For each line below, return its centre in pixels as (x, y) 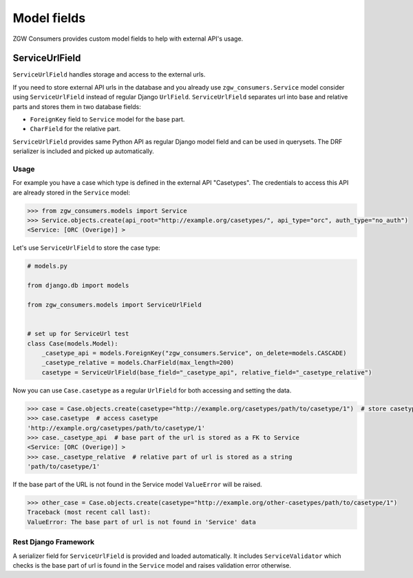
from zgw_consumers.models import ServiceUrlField (115, 305)
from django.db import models (78, 286)
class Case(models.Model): (73, 343)
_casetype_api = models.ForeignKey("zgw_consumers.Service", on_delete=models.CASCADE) (194, 353)
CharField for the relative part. (75, 129)
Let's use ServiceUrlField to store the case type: (87, 248)
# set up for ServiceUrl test (78, 334)
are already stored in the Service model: (72, 192)
